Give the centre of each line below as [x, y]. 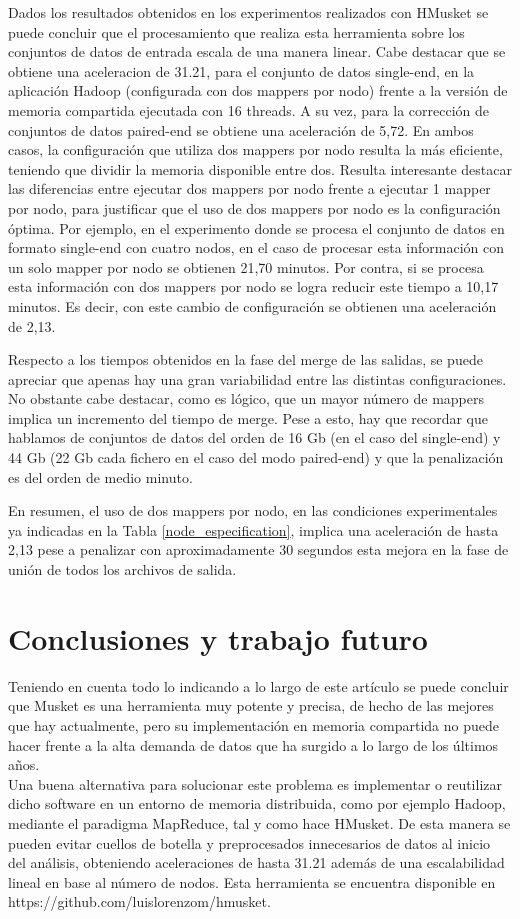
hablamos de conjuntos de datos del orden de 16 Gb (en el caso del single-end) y [254, 437]
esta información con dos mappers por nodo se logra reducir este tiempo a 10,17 [253, 286]
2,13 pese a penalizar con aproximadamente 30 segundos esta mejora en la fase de [258, 549]
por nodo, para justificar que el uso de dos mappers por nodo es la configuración [254, 207]
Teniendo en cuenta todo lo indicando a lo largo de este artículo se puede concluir [258, 685]
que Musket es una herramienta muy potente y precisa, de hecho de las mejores [251, 705]
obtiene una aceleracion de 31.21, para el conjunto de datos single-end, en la [241, 70]
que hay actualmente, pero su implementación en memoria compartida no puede [253, 724]
